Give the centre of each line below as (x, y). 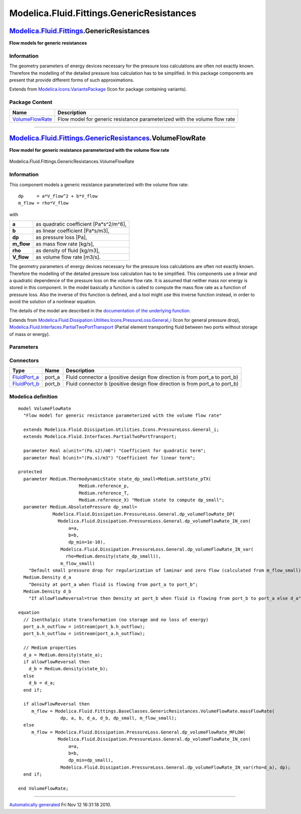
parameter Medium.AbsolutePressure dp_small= (80, 507)
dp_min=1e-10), (87, 542)
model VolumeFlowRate (45, 408)
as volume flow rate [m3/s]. (68, 257)
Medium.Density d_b (47, 592)
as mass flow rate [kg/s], (65, 244)
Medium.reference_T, (104, 493)
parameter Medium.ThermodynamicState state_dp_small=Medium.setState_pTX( (117, 479)
